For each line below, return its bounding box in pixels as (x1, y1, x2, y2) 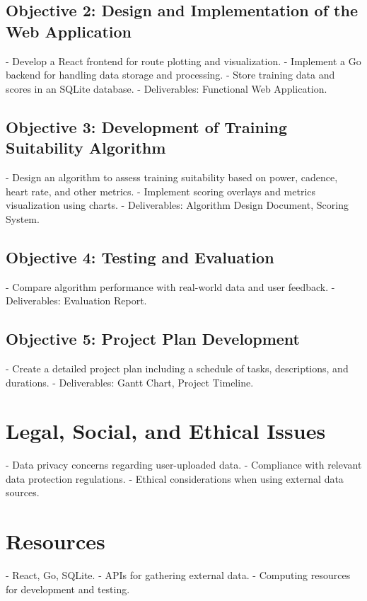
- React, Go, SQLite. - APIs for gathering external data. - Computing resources (6, 568, 351, 583)
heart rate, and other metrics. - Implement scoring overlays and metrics (6, 183, 316, 198)
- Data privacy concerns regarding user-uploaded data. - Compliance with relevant (6, 457, 362, 472)
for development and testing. (6, 581, 130, 596)
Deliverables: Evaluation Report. (6, 293, 147, 308)
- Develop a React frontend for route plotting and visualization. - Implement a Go (6, 53, 361, 68)
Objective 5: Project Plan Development (6, 328, 300, 350)
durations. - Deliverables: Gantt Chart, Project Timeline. (6, 374, 254, 389)
